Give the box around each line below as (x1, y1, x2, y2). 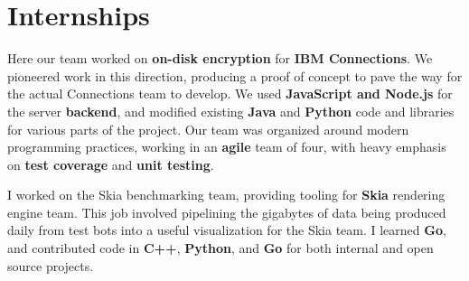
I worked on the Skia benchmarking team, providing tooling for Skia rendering (7, 185, 446, 204)
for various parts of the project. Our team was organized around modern (7, 119, 409, 138)
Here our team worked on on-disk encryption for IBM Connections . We (7, 49, 433, 68)
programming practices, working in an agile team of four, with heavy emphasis (7, 137, 446, 156)
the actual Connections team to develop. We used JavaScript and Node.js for (7, 84, 453, 103)
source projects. (7, 256, 94, 275)
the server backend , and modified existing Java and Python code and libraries (7, 101, 455, 120)
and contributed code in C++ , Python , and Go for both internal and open (7, 239, 434, 258)
